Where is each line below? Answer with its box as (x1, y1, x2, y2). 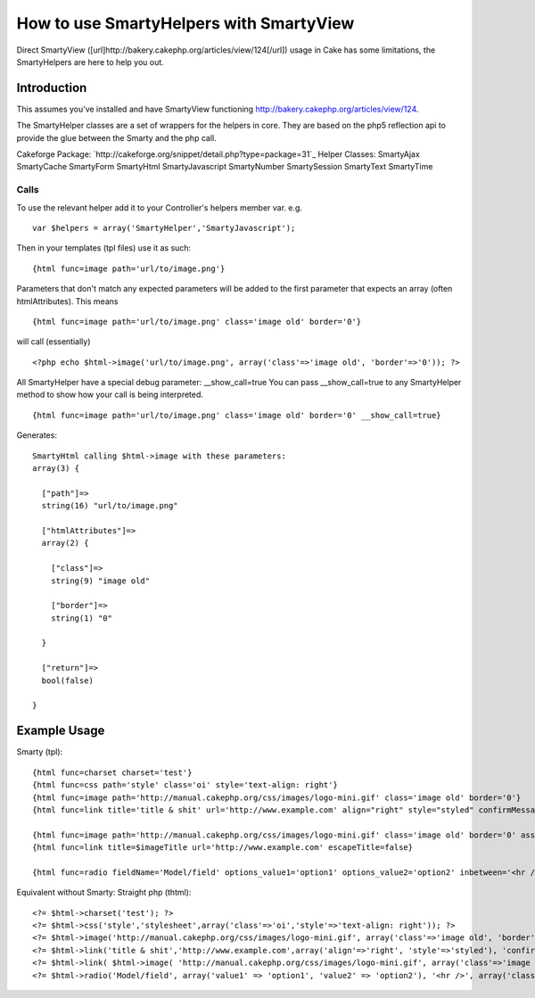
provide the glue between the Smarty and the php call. (16, 132, 218, 143)
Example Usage (16, 723, 105, 738)
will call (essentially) (16, 336, 91, 347)
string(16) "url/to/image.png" (41, 500, 178, 511)
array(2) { (41, 538, 89, 548)
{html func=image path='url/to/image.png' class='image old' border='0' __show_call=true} (32, 410, 441, 420)
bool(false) (41, 675, 94, 686)
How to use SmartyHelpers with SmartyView (16, 13, 355, 33)
